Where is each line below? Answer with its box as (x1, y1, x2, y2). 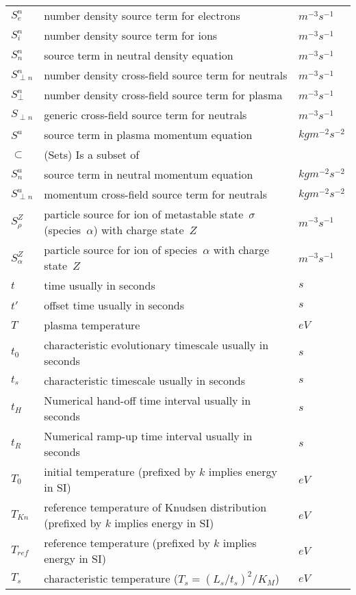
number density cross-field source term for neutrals (44, 67, 288, 83)
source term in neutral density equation (44, 47, 233, 63)
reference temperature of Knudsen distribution (44, 499, 267, 515)
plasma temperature (44, 317, 140, 333)
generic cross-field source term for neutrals (44, 107, 247, 123)
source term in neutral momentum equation (44, 166, 253, 182)
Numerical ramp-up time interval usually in (44, 428, 253, 444)
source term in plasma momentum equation (44, 127, 253, 142)
